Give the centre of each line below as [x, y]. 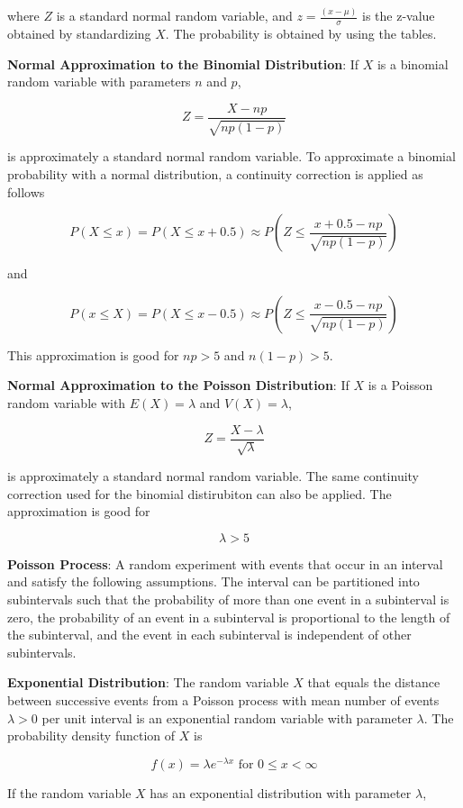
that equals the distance [374, 682]
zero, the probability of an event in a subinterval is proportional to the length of [229, 617]
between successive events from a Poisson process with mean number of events [223, 699]
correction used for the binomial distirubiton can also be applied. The [200, 493]
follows [26, 191]
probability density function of [91, 735]
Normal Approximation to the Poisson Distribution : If [178, 385]
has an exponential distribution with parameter [281, 792]
